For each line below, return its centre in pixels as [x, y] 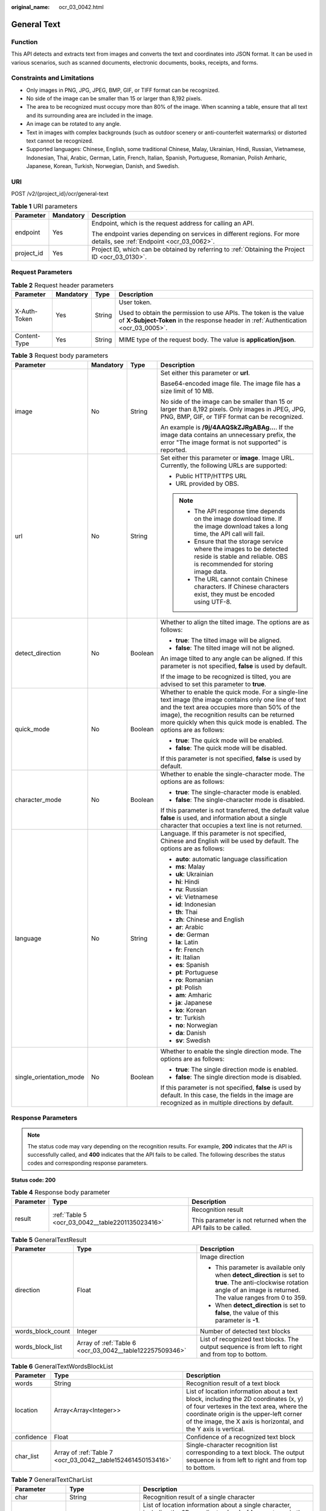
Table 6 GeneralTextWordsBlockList [62, 1367]
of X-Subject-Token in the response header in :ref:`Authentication [213, 320]
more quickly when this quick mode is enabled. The [234, 722]
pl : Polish [189, 987]
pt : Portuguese [197, 972]
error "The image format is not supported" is [224, 442]
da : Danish [191, 1032]
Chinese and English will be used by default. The [229, 841]
